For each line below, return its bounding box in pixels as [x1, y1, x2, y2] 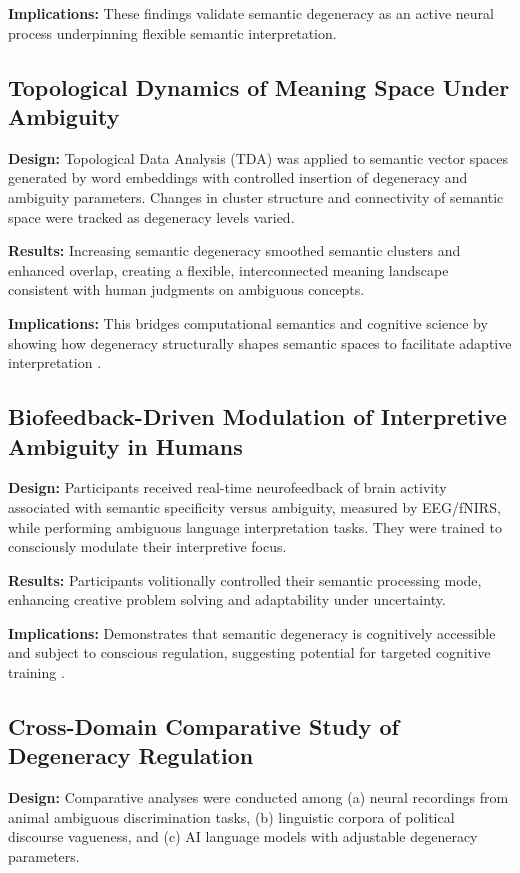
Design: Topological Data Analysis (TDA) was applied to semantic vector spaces [8, 147, 509, 168]
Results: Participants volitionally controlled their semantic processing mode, [8, 569, 482, 590]
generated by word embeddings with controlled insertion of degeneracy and [8, 167, 468, 188]
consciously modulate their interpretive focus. [8, 536, 287, 557]
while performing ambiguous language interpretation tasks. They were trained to [8, 516, 502, 537]
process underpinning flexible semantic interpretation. [8, 22, 337, 43]
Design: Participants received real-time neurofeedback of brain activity [8, 477, 447, 498]
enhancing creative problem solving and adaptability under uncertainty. [8, 589, 446, 610]
